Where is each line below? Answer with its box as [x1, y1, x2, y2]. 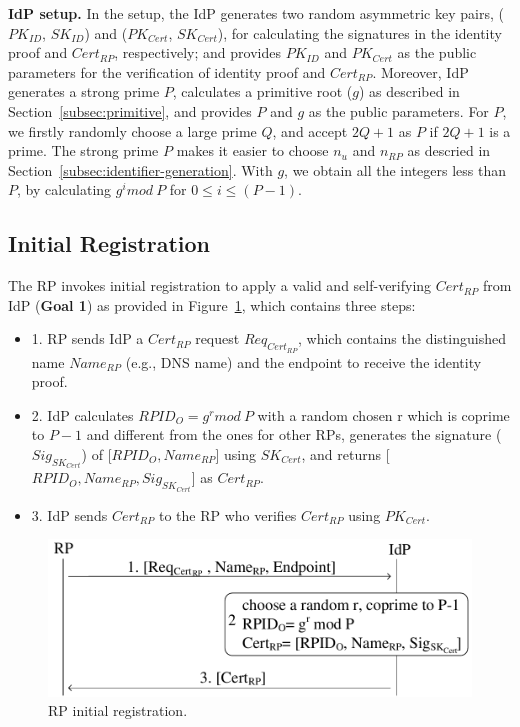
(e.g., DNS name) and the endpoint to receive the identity [125, 351, 482, 372]
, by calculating [17, 179, 112, 200]
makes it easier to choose [176, 140, 329, 161]
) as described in [358, 81, 460, 102]
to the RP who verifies [158, 504, 297, 525]
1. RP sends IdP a [31, 328, 144, 349]
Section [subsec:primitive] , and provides [8, 100, 252, 121]
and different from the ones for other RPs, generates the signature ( [86, 424, 502, 445]
